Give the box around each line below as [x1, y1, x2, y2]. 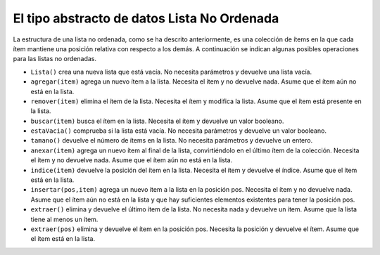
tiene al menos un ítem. [30, 215, 99, 223]
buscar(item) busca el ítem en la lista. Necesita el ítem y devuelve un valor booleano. [30, 117, 284, 125]
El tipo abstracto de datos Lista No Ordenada [13, 11, 279, 26]
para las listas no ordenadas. [13, 55, 96, 63]
